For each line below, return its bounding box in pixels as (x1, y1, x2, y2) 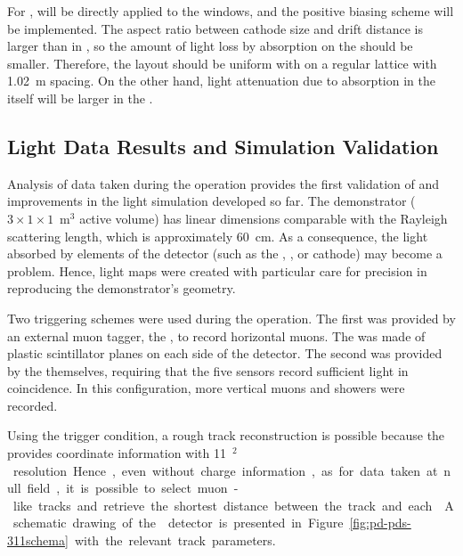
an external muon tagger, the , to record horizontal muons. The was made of (7, 326, 426, 345)
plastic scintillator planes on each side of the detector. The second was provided (7, 344, 443, 363)
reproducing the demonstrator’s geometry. (7, 279, 236, 298)
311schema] (7, 531, 69, 550)
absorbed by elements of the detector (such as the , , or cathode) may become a (7, 244, 443, 263)
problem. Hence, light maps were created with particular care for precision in (7, 261, 427, 280)
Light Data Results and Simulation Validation (7, 132, 439, 159)
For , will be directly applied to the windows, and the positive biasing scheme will (7, 2, 454, 20)
